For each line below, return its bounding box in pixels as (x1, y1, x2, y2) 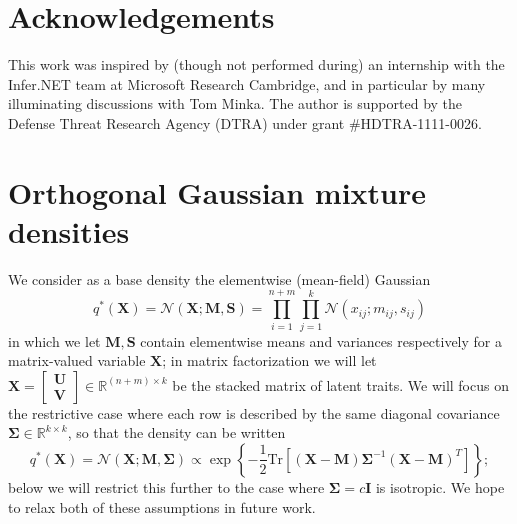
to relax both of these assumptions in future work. (8, 496, 316, 517)
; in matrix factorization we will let (162, 350, 377, 371)
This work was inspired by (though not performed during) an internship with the (8, 54, 505, 75)
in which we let (8, 330, 101, 351)
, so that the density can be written (67, 422, 286, 443)
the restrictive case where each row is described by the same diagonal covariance (8, 402, 500, 423)
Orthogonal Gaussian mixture (8, 171, 427, 212)
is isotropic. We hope (375, 476, 505, 497)
